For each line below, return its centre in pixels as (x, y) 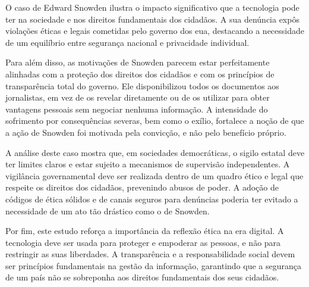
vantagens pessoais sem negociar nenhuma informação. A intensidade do (137, 109)
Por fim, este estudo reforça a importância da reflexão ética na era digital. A (145, 231)
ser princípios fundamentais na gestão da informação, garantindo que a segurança (153, 265)
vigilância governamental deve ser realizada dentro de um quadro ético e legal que (154, 175)
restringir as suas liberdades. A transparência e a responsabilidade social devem (150, 254)
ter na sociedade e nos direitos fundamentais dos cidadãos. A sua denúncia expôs (152, 19)
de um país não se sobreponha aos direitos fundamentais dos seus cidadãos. (142, 277)
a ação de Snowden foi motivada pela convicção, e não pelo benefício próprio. (146, 132)
